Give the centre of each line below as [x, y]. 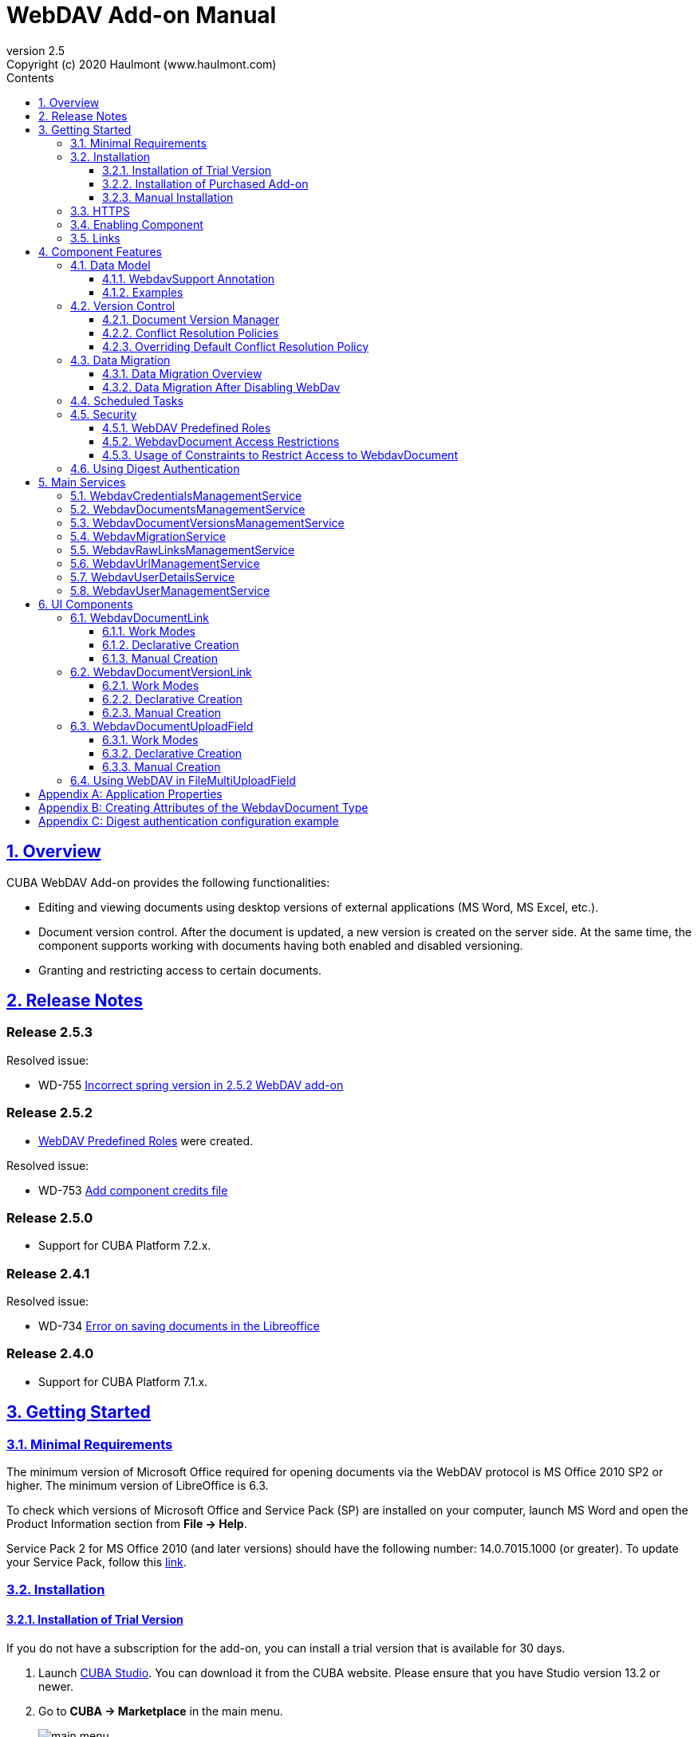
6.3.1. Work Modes [150, 739]
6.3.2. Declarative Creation [172, 753]
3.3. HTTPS [100, 211]
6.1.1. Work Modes [149, 631]
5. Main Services [82, 482]
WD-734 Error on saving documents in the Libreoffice [179, 1326]
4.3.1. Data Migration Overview [182, 373]
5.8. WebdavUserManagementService [170, 590]
